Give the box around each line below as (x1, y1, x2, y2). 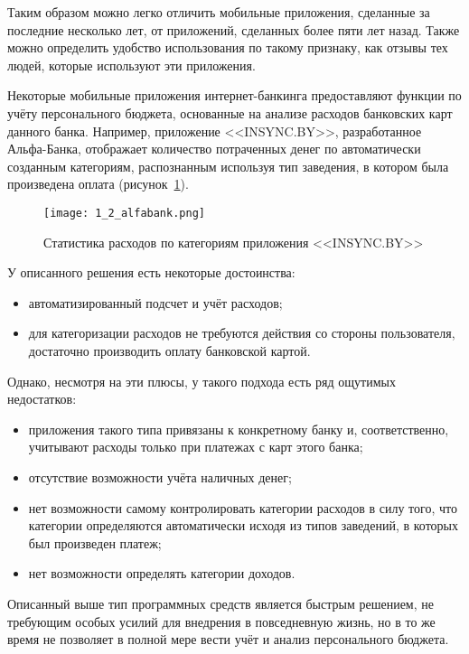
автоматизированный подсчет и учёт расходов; (28, 293, 283, 312)
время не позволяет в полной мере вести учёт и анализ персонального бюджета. (7, 630, 449, 649)
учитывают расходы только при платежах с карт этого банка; (28, 437, 363, 456)
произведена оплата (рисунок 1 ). (7, 174, 189, 193)
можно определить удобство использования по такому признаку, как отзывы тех (7, 38, 448, 57)
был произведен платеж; (28, 533, 162, 552)
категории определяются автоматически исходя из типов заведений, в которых (28, 516, 458, 535)
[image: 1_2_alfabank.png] (43, 206, 205, 220)
